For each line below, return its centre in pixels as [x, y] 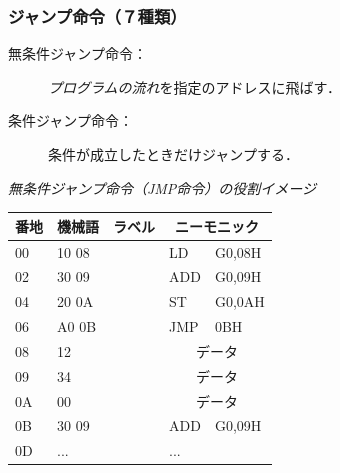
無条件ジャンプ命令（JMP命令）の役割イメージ [162, 187]
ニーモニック [216, 225]
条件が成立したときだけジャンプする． [173, 154]
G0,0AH [239, 301]
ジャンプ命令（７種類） [97, 15]
